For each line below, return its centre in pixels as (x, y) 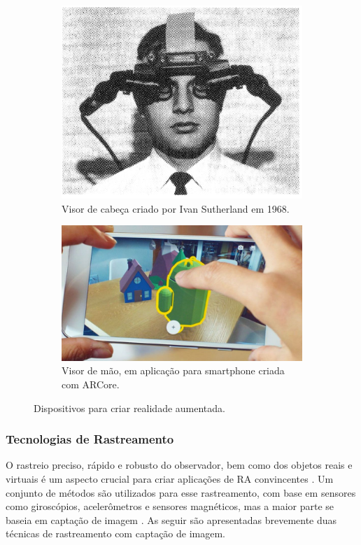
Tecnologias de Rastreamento (90, 439)
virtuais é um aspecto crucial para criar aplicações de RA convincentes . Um (170, 478)
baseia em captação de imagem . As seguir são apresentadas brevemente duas (171, 519)
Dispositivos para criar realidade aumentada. (129, 408)
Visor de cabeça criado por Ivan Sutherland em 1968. (176, 208)
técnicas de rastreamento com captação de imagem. (115, 533)
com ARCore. (91, 384)
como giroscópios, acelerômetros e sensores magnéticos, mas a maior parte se (170, 506)
